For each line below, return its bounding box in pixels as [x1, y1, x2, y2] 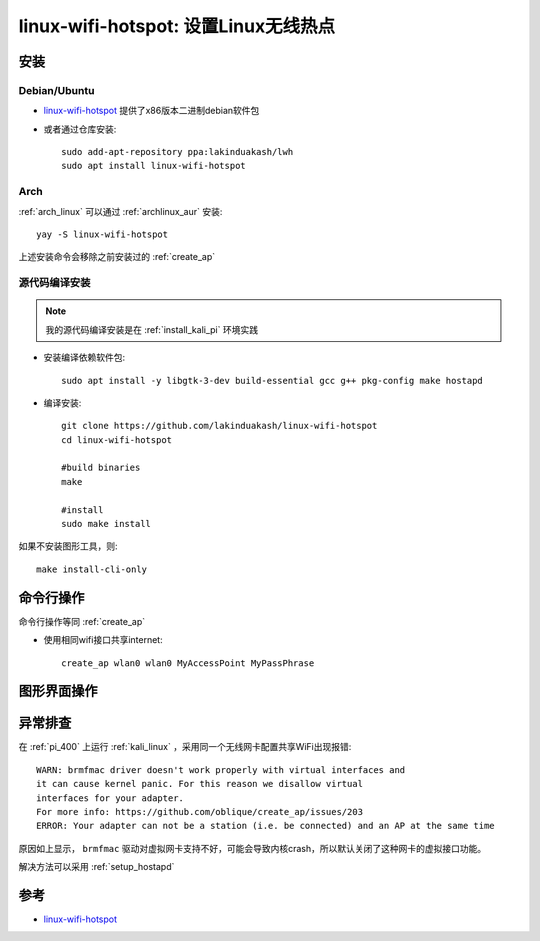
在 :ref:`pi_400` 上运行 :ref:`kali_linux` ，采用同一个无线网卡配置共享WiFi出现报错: [18, 741, 352, 753]
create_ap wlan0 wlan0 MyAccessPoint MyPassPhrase [61, 657, 315, 669]
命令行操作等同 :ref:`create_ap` [18, 615, 146, 627]
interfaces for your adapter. [36, 792, 185, 804]
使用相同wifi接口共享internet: [43, 634, 164, 646]
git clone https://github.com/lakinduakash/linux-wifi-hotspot [61, 420, 378, 432]
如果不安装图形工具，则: [18, 540, 119, 552]
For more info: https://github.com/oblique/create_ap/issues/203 [36, 806, 364, 817]
